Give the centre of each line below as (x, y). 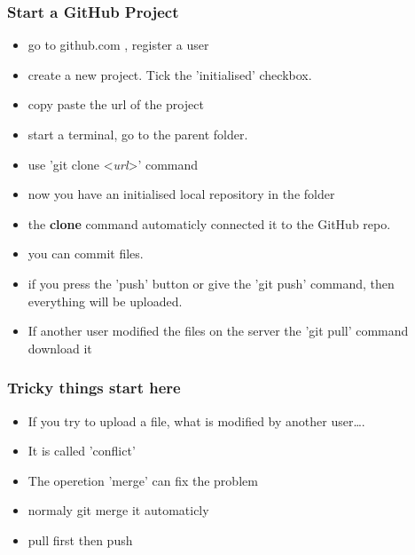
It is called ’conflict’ (82, 451)
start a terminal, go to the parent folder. (138, 134)
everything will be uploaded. (105, 301)
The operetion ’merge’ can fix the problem (143, 480)
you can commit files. (86, 254)
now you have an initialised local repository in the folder (181, 194)
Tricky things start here (94, 388)
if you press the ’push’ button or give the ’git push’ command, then (211, 283)
